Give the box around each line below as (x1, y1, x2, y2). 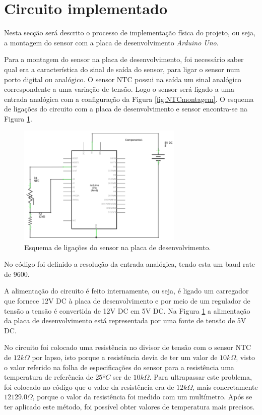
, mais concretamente (192, 381, 258, 392)
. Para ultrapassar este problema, (149, 372, 252, 382)
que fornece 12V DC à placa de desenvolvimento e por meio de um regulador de (4, 295, 250, 306)
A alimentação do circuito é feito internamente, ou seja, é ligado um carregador (4, 285, 249, 296)
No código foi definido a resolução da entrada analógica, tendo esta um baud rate (4, 259, 255, 269)
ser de (112, 372, 131, 382)
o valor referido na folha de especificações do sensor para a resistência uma (4, 362, 234, 372)
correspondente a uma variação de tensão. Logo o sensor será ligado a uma (4, 84, 234, 94)
